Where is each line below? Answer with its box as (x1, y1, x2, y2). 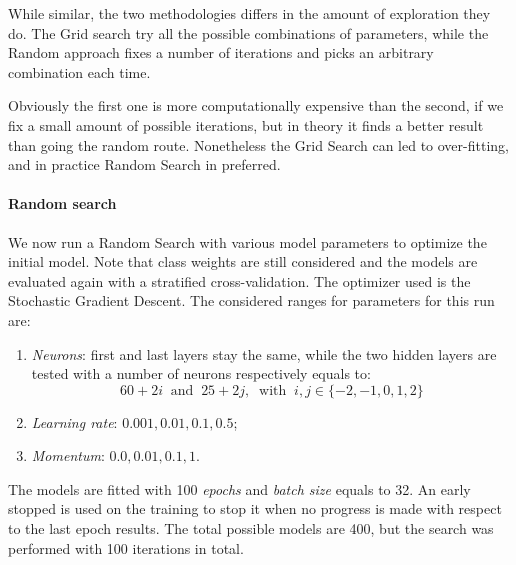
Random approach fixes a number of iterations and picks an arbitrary (8, 42, 434, 63)
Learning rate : (31, 411, 118, 432)
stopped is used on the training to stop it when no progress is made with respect (8, 498, 502, 519)
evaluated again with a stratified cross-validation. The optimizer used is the (8, 270, 471, 291)
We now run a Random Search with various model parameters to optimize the (8, 231, 487, 252)
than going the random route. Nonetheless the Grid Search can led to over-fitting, (8, 134, 509, 155)
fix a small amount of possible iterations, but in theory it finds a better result (8, 114, 484, 135)
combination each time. (8, 61, 151, 82)
